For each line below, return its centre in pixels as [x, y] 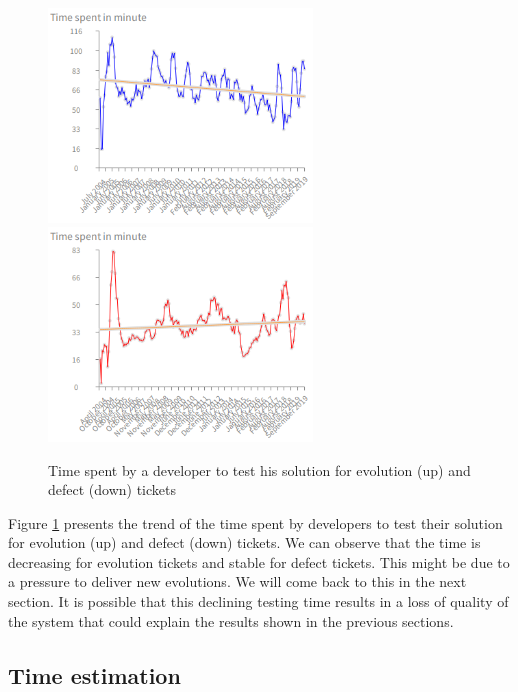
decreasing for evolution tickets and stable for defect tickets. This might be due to [259, 561]
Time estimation [94, 674]
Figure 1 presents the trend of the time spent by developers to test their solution [255, 522]
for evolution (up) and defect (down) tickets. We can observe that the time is [244, 542]
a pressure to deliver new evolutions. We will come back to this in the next [237, 581]
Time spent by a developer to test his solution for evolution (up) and [259, 469]
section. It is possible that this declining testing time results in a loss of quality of [258, 601]
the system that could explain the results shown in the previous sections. [231, 620]
